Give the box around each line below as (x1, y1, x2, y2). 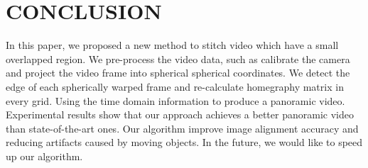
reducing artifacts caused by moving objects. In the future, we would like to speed (6, 135, 363, 150)
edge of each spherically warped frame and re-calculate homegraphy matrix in (6, 79, 344, 94)
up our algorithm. (6, 148, 83, 163)
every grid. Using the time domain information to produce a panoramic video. (6, 93, 345, 108)
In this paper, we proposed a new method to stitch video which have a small (6, 38, 339, 52)
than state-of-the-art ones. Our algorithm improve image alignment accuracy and (6, 121, 359, 135)
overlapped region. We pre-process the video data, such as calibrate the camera (6, 51, 350, 66)
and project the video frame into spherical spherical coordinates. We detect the (6, 65, 350, 80)
